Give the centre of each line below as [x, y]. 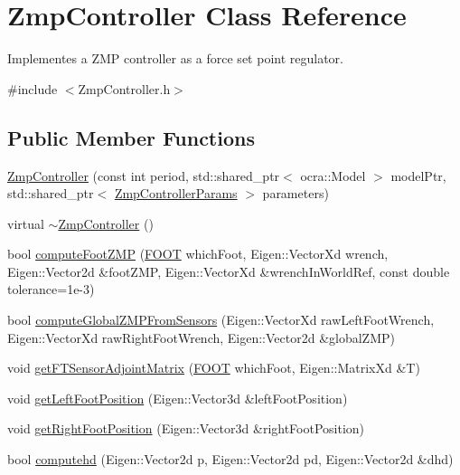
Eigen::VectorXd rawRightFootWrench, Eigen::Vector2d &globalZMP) [201, 337]
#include [33, 88]
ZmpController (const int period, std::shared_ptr [144, 175]
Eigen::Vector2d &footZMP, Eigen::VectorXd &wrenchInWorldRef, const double [229, 271]
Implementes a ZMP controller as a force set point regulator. [175, 58]
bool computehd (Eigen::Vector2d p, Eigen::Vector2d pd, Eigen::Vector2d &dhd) [230, 459]
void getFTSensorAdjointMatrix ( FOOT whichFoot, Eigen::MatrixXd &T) [214, 368]
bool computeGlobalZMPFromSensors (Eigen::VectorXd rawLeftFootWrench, [221, 320]
